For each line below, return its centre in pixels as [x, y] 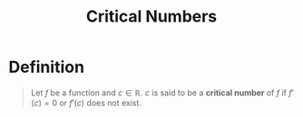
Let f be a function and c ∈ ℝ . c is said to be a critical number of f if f [161, 93]
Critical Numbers [151, 17]
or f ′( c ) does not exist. [101, 103]
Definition [47, 67]
